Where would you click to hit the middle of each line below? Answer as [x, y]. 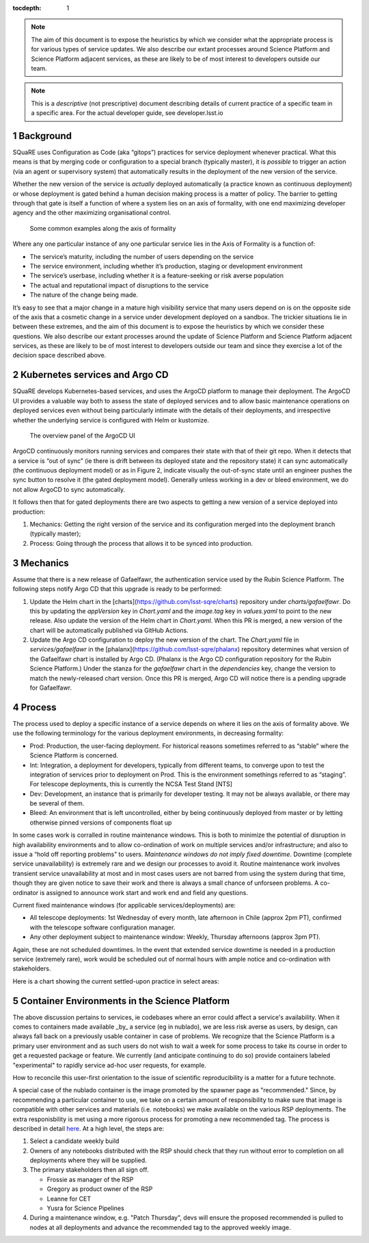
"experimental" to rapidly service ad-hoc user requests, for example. [109, 1065]
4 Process [35, 707]
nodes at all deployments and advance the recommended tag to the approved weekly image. [160, 1227]
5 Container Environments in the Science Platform [121, 1001]
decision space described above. [59, 355]
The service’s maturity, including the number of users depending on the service [142, 256]
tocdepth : [27, 8]
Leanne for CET [69, 1198]
